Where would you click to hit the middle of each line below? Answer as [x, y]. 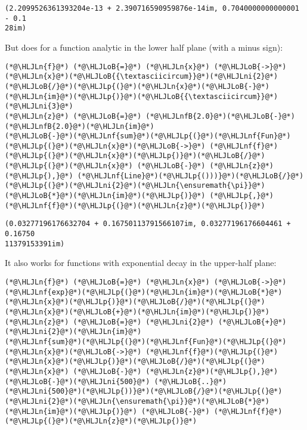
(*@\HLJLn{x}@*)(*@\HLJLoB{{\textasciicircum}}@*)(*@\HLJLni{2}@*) [142, 77]
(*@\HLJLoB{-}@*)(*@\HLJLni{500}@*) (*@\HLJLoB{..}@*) [116, 381]
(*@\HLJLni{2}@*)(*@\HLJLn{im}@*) [73, 332]
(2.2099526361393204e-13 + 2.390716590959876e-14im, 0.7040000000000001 [152, 8]
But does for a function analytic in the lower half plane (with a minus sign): [144, 47]
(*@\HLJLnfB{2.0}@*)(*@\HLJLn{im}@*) [80, 126]
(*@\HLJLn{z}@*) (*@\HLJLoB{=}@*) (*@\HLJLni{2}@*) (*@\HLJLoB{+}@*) [146, 322]
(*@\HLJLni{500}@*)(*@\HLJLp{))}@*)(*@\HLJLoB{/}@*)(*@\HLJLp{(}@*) [144, 392]
